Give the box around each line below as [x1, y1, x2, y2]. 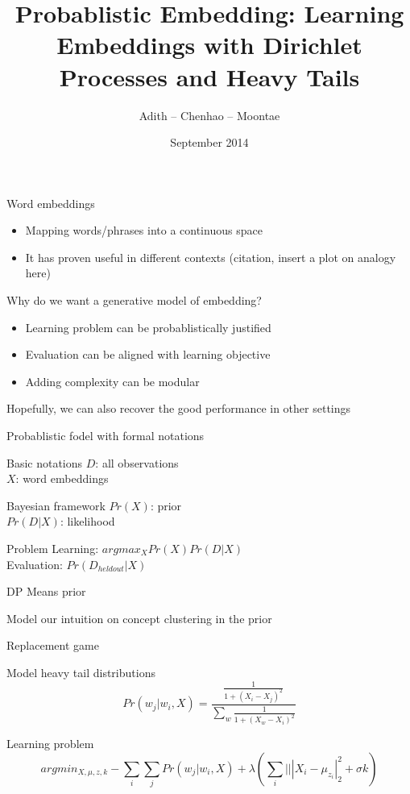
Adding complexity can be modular [25, 372, 200, 389]
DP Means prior [6, 583, 86, 600]
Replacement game [6, 637, 99, 654]
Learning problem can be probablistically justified [25, 318, 271, 335]
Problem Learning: [6, 540, 99, 556]
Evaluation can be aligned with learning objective [25, 346, 271, 363]
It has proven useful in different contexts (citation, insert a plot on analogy [25, 248, 396, 265]
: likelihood [60, 513, 115, 530]
